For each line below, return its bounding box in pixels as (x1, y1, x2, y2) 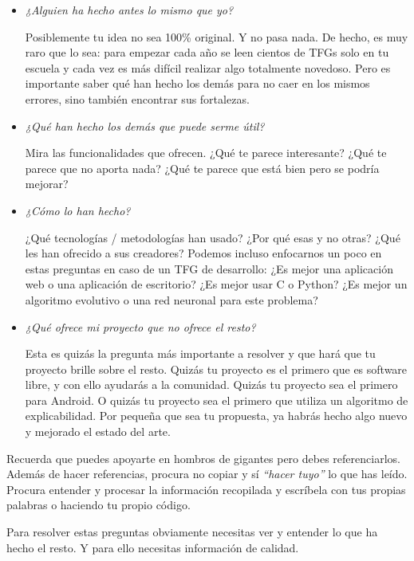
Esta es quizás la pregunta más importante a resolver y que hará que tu (25, 345, 376, 362)
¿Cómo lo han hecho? (25, 202, 131, 218)
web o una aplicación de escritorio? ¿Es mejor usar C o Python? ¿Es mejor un (25, 276, 408, 292)
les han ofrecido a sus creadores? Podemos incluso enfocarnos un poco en (25, 245, 382, 261)
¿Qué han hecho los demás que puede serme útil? (25, 117, 265, 134)
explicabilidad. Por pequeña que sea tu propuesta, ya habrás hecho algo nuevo (25, 407, 408, 424)
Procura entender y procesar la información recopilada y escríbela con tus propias (6, 481, 406, 497)
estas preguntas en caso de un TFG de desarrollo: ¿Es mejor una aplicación (25, 260, 393, 277)
